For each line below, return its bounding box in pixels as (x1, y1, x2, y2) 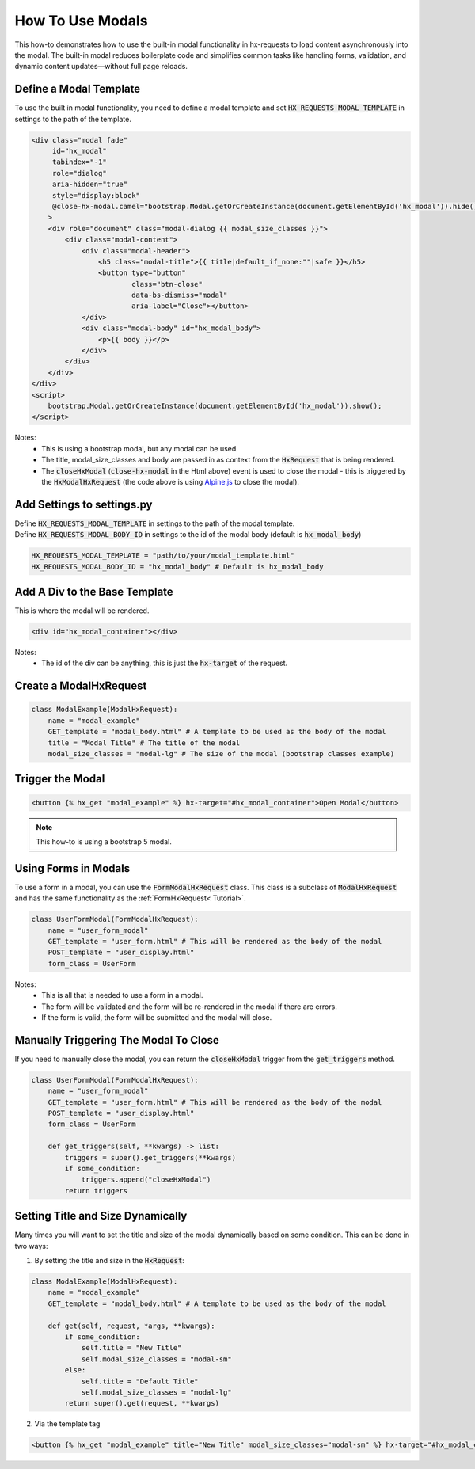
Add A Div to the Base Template (14, 585, 173, 598)
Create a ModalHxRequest (14, 679, 147, 693)
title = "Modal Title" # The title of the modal (47, 738, 241, 748)
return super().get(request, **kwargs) (64, 1399, 219, 1408)
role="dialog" (51, 169, 107, 177)
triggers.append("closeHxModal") (81, 1175, 211, 1184)
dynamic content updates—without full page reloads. (14, 62, 188, 71)
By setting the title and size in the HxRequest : (34, 1256, 185, 1265)
